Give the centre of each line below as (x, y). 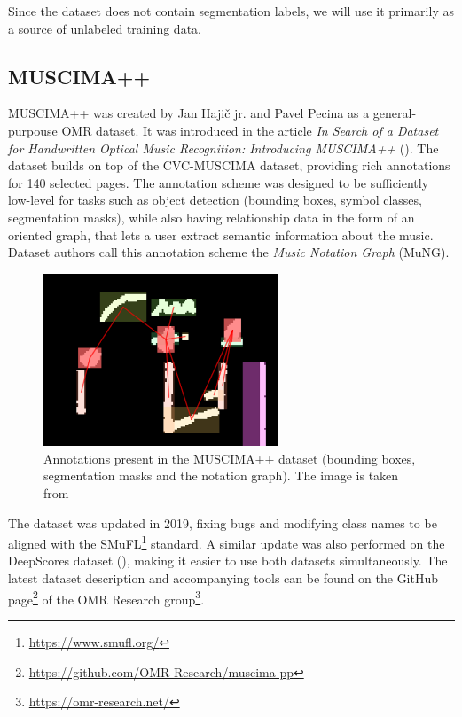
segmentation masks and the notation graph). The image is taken (221, 475)
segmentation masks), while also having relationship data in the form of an (211, 217)
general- (395, 113)
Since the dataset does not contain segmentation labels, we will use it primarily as (231, 11)
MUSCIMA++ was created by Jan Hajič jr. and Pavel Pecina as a (189, 113)
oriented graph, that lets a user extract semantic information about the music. (221, 234)
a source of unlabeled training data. (105, 28)
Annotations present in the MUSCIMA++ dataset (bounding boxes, (230, 458)
